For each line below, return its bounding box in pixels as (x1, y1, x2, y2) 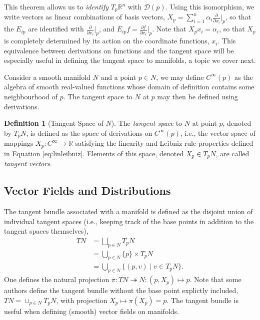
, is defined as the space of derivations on (26, 127, 152, 138)
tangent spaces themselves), (4, 226, 88, 236)
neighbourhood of (4, 91, 58, 102)
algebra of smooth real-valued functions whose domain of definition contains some (4, 81, 254, 92)
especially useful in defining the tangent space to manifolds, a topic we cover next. (4, 55, 256, 65)
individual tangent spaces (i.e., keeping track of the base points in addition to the (4, 216, 254, 226)
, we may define (156, 71, 204, 82)
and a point (100, 71, 136, 82)
